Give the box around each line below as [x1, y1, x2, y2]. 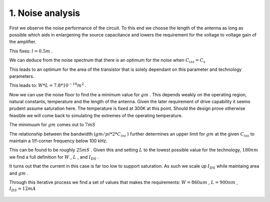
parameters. [9, 73, 34, 79]
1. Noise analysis [9, 7, 80, 18]
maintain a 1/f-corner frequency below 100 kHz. [9, 138, 107, 144]
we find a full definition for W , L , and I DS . [9, 154, 99, 161]
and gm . [9, 170, 28, 176]
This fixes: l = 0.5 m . [9, 48, 53, 54]
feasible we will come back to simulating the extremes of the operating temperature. [9, 112, 183, 118]
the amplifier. [9, 39, 36, 45]
